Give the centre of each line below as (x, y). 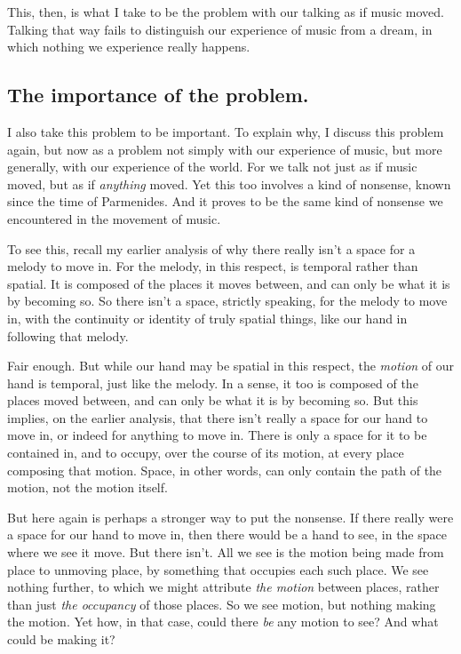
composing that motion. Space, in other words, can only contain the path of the (225, 470)
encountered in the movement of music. (114, 218)
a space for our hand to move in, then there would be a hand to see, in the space (227, 534)
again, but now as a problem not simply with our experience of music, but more (225, 149)
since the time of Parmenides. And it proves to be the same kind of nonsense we (225, 201)
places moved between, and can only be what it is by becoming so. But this (213, 400)
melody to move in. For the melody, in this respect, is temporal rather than (213, 266)
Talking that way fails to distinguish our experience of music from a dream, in (220, 29)
